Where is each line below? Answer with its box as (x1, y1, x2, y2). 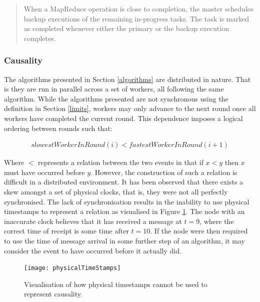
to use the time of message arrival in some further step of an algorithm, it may (4, 235, 245, 245)
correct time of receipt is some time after (4, 225, 129, 236)
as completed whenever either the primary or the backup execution (23, 23, 229, 33)
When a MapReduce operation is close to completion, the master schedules (23, 3, 253, 13)
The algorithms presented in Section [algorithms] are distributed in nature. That (4, 73, 251, 84)
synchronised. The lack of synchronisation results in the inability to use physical (4, 196, 249, 206)
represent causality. (24, 288, 82, 299)
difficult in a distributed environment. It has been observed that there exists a (4, 176, 243, 187)
